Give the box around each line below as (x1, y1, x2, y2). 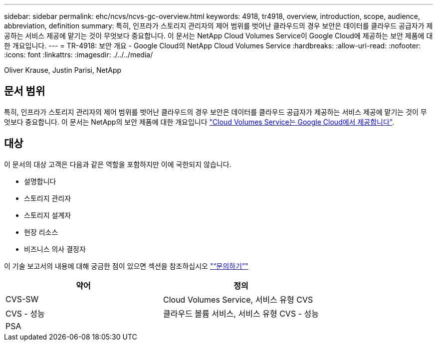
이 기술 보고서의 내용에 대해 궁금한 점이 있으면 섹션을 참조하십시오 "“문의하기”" (4, 261, 248, 270)
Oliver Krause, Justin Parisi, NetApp (4, 66, 122, 74)
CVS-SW (5, 294, 39, 304)
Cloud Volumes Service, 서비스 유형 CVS (163, 294, 313, 305)
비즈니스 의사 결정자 (24, 244, 86, 253)
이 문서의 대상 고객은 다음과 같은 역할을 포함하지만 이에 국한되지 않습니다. (4, 160, 231, 169)
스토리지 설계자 (24, 210, 71, 219)
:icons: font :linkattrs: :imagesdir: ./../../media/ (4, 50, 153, 59)
